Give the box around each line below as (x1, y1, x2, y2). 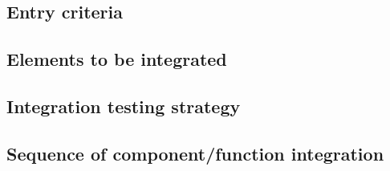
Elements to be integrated (6, 47, 227, 71)
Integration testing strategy (6, 93, 241, 118)
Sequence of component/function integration (6, 140, 384, 165)
